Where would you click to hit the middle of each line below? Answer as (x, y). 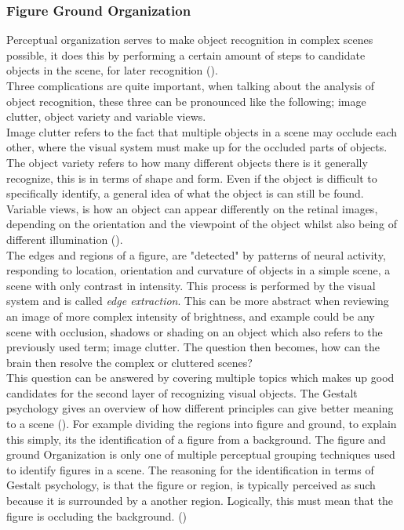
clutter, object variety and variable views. (106, 116)
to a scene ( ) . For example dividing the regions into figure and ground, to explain (202, 424)
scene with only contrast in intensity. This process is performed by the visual (191, 285)
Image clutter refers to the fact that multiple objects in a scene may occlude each (202, 131)
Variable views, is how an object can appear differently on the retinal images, (192, 208)
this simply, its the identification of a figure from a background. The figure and (196, 439)
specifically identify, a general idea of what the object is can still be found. (185, 193)
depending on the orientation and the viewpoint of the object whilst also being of (202, 224)
